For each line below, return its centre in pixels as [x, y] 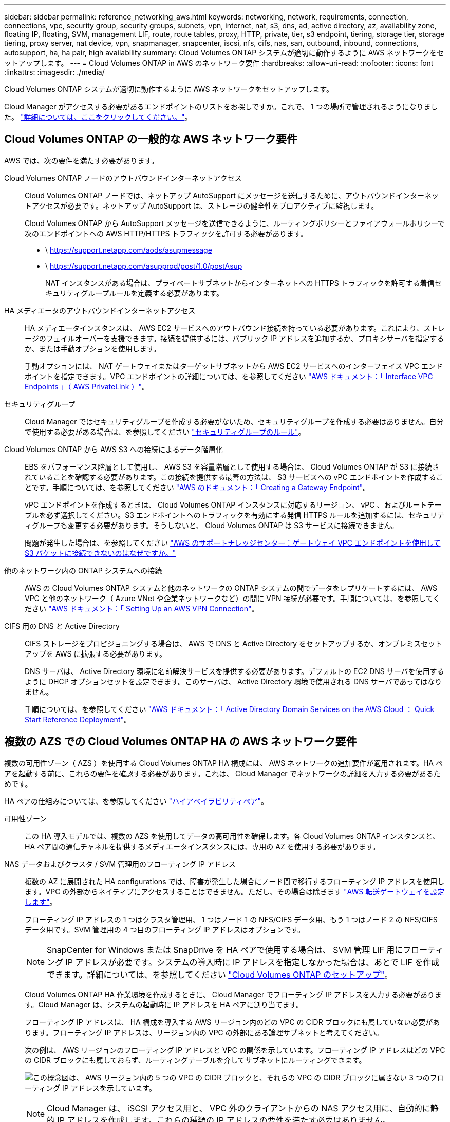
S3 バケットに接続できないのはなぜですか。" [100, 553]
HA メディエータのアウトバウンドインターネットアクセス [100, 310]
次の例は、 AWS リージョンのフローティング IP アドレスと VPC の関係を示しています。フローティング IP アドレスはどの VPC [235, 1050]
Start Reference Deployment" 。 [78, 719]
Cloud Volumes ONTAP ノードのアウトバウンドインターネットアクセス [123, 178]
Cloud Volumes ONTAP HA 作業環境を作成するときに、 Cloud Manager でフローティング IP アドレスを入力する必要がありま [233, 994]
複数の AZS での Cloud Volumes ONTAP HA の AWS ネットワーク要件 [181, 742]
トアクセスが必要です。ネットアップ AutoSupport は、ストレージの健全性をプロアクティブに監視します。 [202, 205]
